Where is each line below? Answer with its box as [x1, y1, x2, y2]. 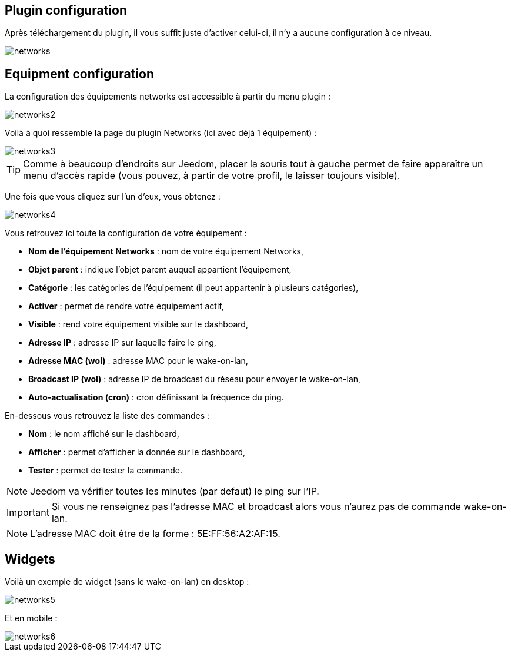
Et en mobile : [5, 613, 58, 624]
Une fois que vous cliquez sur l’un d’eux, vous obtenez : [5, 191, 221, 202]
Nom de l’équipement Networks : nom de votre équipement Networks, [28, 246, 304, 257]
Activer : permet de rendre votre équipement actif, [28, 301, 224, 312]
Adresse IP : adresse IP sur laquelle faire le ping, [28, 337, 216, 348]
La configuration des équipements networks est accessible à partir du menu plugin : [5, 91, 331, 102]
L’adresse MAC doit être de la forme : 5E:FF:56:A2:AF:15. [30, 528, 280, 540]
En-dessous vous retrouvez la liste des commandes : [5, 410, 210, 421]
